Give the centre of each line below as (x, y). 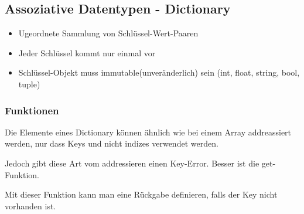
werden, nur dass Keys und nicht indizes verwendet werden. (112, 143)
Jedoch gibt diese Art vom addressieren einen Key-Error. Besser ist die (132, 163)
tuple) (29, 84)
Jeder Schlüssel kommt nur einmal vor (87, 52)
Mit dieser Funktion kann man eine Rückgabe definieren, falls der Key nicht (141, 194)
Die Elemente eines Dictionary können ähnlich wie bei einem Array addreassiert (148, 132)
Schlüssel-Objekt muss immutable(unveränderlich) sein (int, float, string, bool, (159, 72)
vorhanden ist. (30, 205)
